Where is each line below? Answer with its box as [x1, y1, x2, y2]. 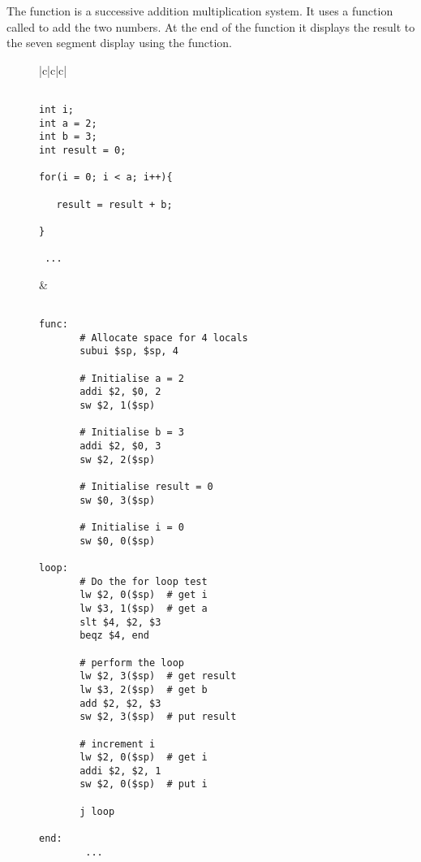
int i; [39, 104, 74, 116]
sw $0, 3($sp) [79, 494, 156, 506]
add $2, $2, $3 [79, 697, 161, 709]
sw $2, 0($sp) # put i [79, 778, 208, 791]
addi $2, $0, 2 [79, 386, 161, 398]
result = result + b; [56, 198, 173, 210]
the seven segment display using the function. [6, 34, 232, 51]
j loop [79, 805, 115, 817]
